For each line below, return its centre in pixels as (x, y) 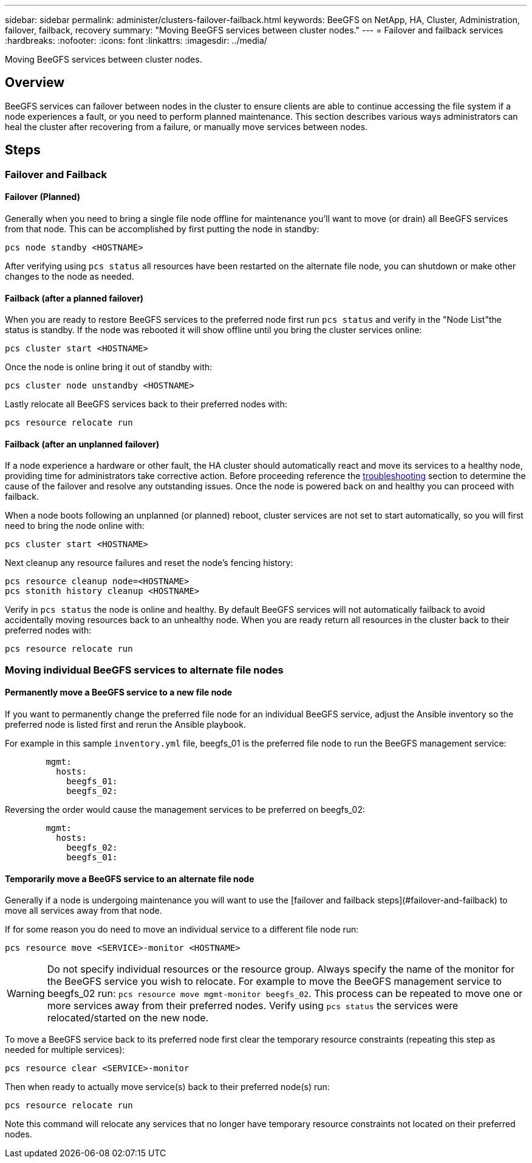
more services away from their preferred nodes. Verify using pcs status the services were (253, 1006)
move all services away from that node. (84, 911)
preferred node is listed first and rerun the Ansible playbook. (125, 724)
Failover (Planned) (43, 197)
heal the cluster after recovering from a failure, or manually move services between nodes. (186, 126)
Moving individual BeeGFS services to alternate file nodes (144, 670)
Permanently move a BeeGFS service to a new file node (119, 692)
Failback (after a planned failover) (74, 298)
